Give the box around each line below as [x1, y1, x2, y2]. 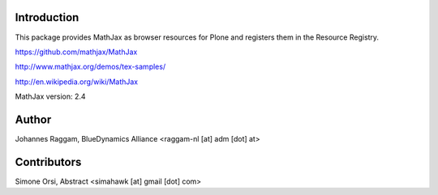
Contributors [15, 155, 82, 169]
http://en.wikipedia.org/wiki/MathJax [15, 77, 139, 87]
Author [15, 112, 52, 126]
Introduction [15, 11, 79, 24]
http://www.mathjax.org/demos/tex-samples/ [15, 61, 166, 72]
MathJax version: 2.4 [15, 91, 86, 101]
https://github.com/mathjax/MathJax [15, 47, 138, 57]
